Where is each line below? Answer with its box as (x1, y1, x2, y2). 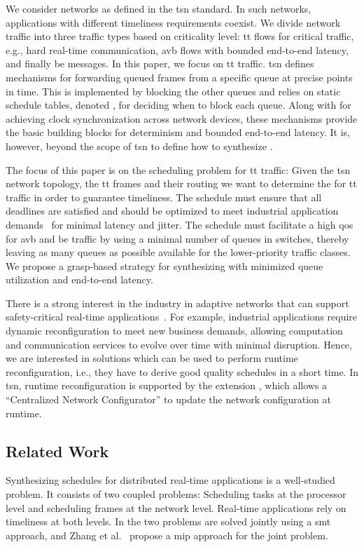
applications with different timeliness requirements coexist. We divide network (6, 15, 341, 29)
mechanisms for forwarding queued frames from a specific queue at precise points (6, 69, 353, 84)
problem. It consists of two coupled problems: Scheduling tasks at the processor (6, 487, 346, 501)
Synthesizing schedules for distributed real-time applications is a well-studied (6, 473, 335, 487)
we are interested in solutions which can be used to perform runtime (6, 351, 298, 365)
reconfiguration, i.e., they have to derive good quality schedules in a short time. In (6, 364, 359, 379)
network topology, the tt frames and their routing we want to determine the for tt (6, 176, 357, 191)
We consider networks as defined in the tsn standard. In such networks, (6, 1, 311, 15)
